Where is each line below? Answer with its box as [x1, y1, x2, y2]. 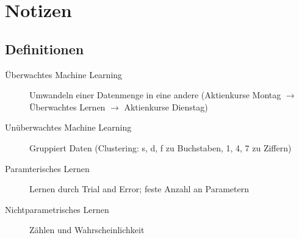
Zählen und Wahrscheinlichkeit [29, 223, 145, 236]
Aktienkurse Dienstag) [124, 100, 208, 113]
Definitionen [5, 39, 84, 58]
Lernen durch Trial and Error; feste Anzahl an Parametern [29, 182, 249, 195]
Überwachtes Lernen [29, 100, 106, 113]
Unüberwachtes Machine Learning [5, 121, 132, 134]
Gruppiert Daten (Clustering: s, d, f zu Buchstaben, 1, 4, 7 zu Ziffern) [29, 141, 292, 154]
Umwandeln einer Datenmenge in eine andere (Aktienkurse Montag [29, 88, 281, 101]
